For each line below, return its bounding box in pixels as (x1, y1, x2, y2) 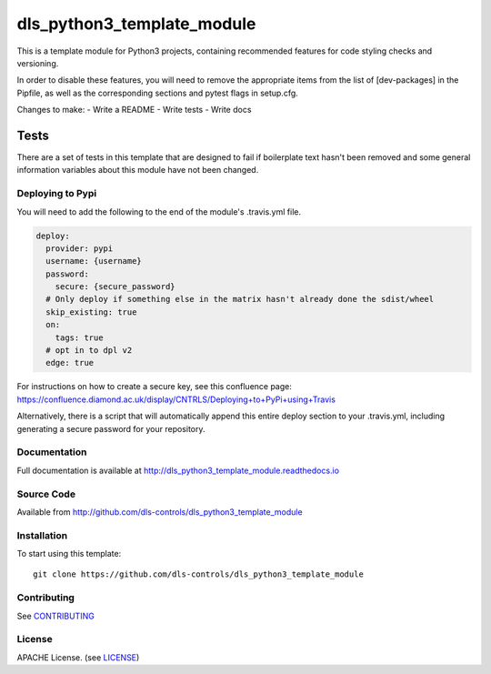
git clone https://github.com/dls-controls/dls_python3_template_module (33, 569, 364, 579)
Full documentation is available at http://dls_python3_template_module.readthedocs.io (16, 465, 340, 476)
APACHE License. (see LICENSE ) (16, 651, 140, 663)
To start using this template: (16, 548, 122, 559)
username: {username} (45, 256, 143, 267)
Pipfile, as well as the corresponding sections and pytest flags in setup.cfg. (16, 87, 299, 98)
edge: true (45, 357, 95, 368)
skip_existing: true (45, 307, 137, 317)
